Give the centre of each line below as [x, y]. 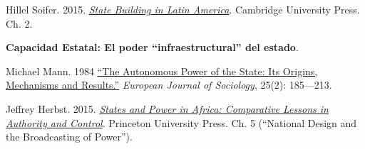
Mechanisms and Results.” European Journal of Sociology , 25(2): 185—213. [169, 85]
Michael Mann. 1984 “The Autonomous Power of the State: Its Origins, [162, 71]
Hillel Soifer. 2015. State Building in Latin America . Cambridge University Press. [183, 9]
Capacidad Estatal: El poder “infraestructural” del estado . [152, 47]
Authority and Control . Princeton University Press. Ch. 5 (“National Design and [181, 122]
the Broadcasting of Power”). [69, 137]
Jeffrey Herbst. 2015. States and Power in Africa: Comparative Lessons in [167, 108]
